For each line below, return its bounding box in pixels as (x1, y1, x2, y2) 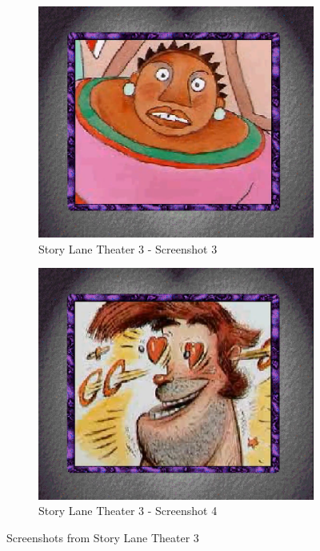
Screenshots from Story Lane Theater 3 (6, 529, 199, 545)
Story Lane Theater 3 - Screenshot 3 (38, 240, 218, 257)
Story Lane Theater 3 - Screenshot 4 (38, 502, 218, 519)
